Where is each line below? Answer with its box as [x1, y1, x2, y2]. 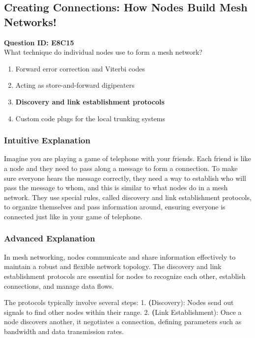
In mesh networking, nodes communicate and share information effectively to [4, 251, 236, 262]
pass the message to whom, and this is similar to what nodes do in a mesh [4, 182, 228, 193]
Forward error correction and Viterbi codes [15, 63, 145, 73]
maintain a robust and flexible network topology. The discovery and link [4, 261, 222, 271]
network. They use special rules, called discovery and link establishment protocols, [4, 192, 252, 202]
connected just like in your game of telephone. [4, 211, 142, 221]
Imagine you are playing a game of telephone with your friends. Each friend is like [4, 153, 251, 164]
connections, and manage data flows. [4, 280, 114, 291]
